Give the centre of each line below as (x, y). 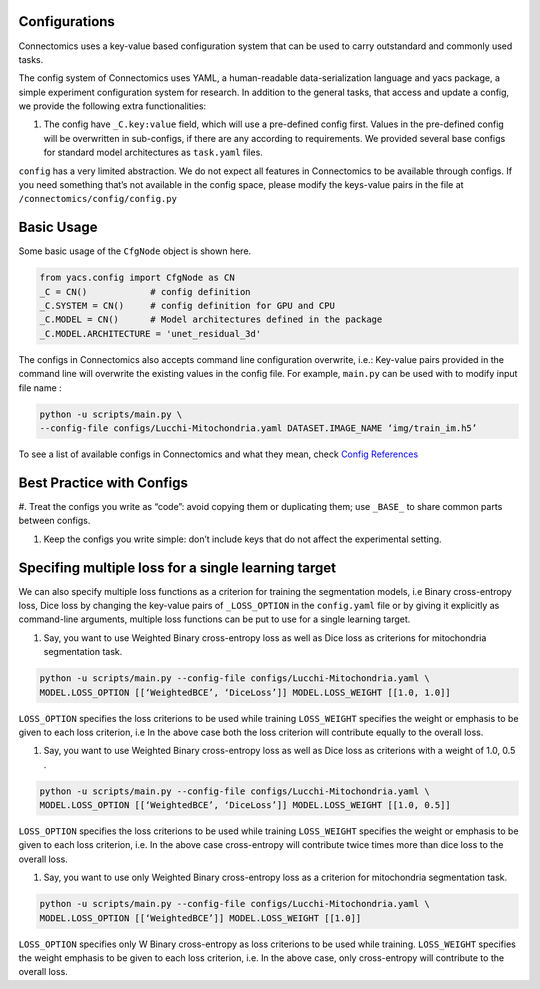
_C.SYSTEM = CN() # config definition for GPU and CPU (187, 306)
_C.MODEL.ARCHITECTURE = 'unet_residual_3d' (150, 333)
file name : (40, 387)
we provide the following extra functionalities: (112, 106)
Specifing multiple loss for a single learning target (177, 567)
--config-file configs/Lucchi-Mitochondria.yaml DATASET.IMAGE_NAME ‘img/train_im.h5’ (258, 428)
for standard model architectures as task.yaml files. (153, 152)
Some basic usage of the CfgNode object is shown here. (135, 251)
